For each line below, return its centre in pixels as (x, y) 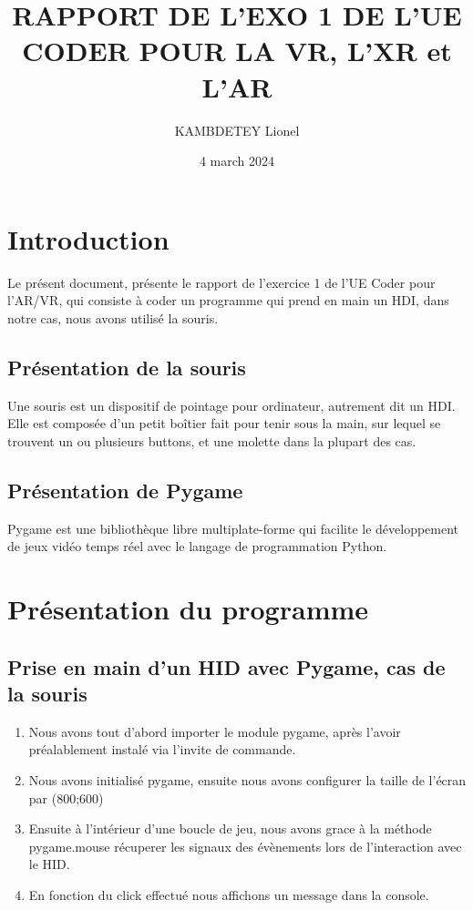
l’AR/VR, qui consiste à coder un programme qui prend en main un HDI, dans (228, 300)
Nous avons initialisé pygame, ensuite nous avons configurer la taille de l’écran (247, 779)
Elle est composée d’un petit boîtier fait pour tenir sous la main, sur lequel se (224, 423)
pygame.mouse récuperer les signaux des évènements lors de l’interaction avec (245, 846)
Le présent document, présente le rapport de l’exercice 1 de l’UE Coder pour (221, 282)
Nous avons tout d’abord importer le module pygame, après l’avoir (215, 731)
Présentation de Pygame (125, 490)
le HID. (49, 864)
